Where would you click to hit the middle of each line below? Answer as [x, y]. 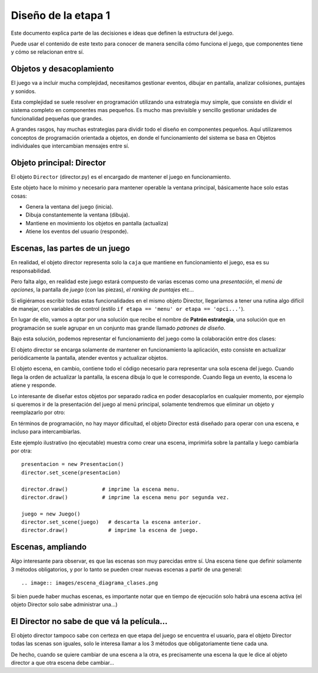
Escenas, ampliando [49, 547]
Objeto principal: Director [58, 162]
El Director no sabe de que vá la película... [89, 621]
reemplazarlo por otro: [38, 412]
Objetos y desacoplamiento [62, 69]
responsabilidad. [31, 271]
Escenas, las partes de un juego [70, 249]
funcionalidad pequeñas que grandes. [57, 119]
